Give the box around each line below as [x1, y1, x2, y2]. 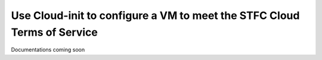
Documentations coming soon [11, 46, 85, 53]
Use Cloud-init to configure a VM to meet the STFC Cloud [11, 9, 300, 22]
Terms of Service [11, 26, 98, 39]
